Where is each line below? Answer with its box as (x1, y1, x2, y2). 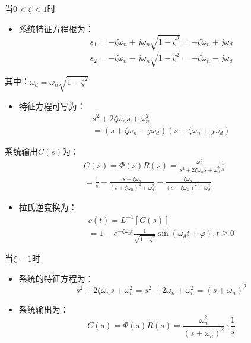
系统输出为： (18, 303, 69, 315)
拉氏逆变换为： (18, 200, 77, 213)
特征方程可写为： (18, 99, 85, 112)
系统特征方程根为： (18, 22, 94, 34)
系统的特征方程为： (18, 272, 94, 284)
